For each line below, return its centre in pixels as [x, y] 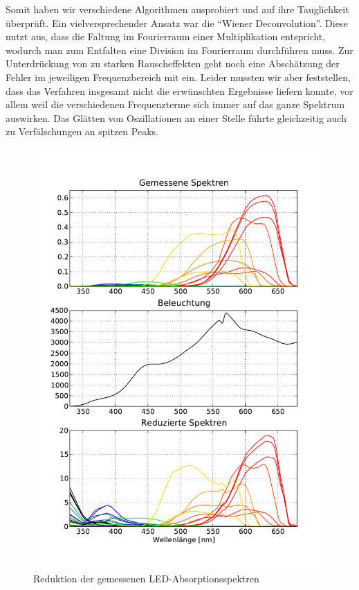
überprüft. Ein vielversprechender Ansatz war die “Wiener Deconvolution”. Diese [177, 23]
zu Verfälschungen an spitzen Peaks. [82, 131]
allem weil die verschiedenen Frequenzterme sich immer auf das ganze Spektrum [175, 104]
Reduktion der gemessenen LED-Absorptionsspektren [146, 578]
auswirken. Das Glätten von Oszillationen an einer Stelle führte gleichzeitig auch [176, 118]
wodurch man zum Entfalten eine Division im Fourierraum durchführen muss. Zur [179, 50]
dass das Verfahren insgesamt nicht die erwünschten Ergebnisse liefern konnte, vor [179, 90]
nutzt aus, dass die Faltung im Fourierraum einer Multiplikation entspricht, [166, 36]
